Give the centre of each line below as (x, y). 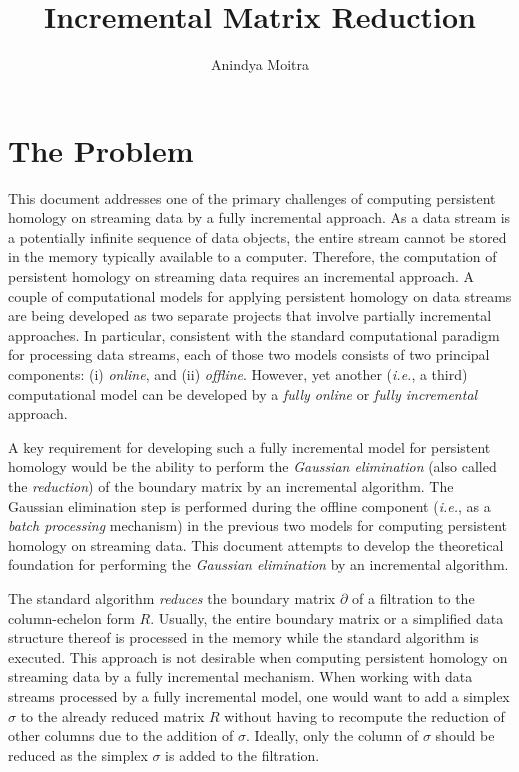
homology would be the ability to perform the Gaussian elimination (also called (252, 466)
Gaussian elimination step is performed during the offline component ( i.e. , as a (249, 505)
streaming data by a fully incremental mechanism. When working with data (240, 676)
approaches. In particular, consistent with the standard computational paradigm (254, 334)
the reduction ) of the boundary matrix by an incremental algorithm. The (231, 485)
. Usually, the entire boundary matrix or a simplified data (327, 617)
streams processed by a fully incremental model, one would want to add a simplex (259, 695)
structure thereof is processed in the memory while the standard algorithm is (243, 637)
